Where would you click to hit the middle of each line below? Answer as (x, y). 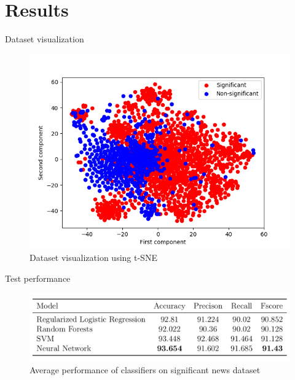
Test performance (38, 278)
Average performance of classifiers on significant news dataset (145, 370)
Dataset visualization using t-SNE (93, 258)
